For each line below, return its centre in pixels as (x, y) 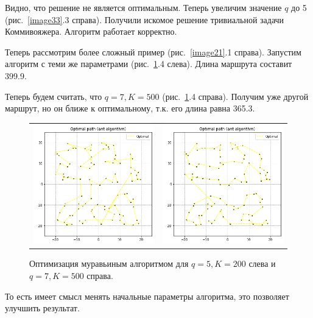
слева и (262, 263)
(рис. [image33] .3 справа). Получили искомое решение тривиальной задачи (145, 19)
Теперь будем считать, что (54, 96)
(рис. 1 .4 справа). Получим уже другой (235, 96)
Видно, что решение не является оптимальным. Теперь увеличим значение (143, 7)
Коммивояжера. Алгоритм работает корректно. (91, 31)
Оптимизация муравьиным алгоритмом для (109, 263)
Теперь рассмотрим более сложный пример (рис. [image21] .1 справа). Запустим (153, 51)
